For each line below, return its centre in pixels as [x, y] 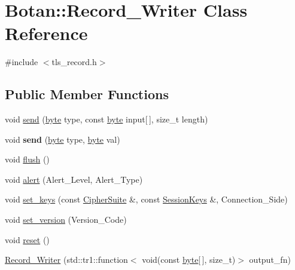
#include [22, 62]
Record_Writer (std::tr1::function [66, 260]
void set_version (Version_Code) [66, 220]
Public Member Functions [87, 94]
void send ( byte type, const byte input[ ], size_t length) [107, 119]
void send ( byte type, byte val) [63, 139]
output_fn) [270, 260]
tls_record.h [74, 62]
